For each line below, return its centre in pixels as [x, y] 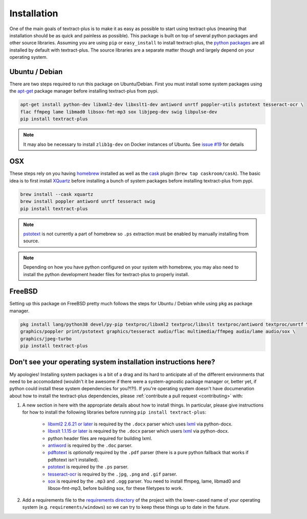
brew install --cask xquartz [57, 194]
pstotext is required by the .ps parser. [88, 467]
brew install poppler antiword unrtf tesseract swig [88, 201]
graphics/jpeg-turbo [46, 339]
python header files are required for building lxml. [100, 438]
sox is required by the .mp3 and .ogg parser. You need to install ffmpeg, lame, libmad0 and [144, 481]
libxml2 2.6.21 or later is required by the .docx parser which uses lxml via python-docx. [140, 424]
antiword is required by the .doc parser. [90, 445]
